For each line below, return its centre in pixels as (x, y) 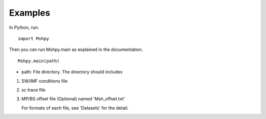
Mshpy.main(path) (39, 61)
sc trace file (33, 90)
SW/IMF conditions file (45, 81)
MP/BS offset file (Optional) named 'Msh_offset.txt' (73, 99)
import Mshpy (33, 38)
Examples (30, 13)
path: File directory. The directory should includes (72, 72)
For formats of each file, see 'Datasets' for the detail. (75, 108)
